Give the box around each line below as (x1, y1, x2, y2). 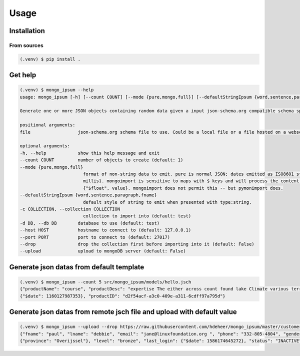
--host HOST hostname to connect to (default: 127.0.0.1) (19, 227, 191, 233)
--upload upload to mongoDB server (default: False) (19, 248, 186, 254)
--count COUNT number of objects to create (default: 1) (19, 157, 183, 163)
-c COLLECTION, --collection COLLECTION (19, 206, 120, 212)
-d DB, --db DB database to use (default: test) (19, 220, 160, 226)
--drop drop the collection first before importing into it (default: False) (19, 241, 254, 247)
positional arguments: (19, 122, 75, 128)
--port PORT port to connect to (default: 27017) (19, 234, 170, 240)
